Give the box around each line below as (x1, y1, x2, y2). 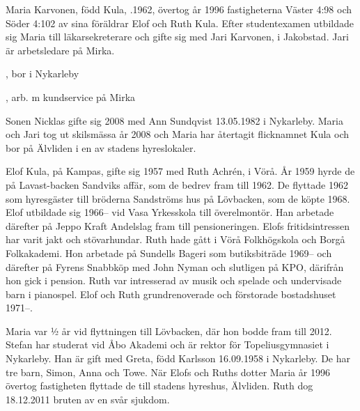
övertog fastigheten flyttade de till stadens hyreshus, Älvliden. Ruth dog (6, 378, 313, 393)
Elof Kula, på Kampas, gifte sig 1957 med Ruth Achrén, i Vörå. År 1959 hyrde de (6, 164, 355, 178)
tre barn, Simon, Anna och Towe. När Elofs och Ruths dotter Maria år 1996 (6, 364, 330, 379)
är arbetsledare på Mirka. (6, 42, 115, 57)
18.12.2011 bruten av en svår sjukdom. (6, 391, 170, 406)
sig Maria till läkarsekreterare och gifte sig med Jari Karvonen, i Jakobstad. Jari (6, 29, 349, 44)
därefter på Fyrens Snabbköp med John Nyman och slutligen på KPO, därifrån (6, 259, 344, 274)
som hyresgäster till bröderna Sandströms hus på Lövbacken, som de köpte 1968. (6, 191, 350, 205)
